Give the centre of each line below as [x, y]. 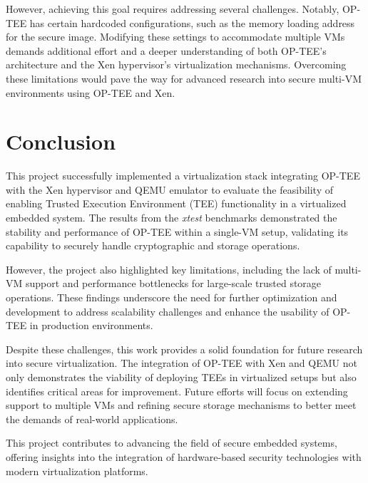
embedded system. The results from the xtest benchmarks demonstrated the [172, 218]
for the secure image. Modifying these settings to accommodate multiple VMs [175, 37]
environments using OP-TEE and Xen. [91, 92]
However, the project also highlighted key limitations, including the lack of [169, 269]
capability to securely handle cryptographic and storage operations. [153, 245]
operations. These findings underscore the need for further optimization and [172, 297]
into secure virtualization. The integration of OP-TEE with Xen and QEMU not [182, 363]
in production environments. [91, 325]
